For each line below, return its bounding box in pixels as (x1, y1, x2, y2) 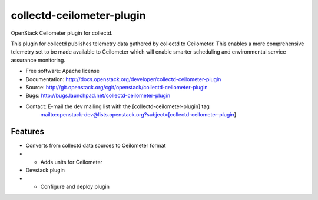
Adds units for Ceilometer (40, 158, 103, 165)
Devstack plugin (25, 166, 65, 174)
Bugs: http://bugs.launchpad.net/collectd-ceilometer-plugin (25, 92, 171, 99)
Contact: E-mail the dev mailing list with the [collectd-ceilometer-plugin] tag (25, 103, 210, 110)
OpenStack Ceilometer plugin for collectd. (11, 29, 113, 36)
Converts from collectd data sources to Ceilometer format (25, 142, 166, 149)
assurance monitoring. (11, 56, 66, 64)
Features (11, 126, 44, 136)
